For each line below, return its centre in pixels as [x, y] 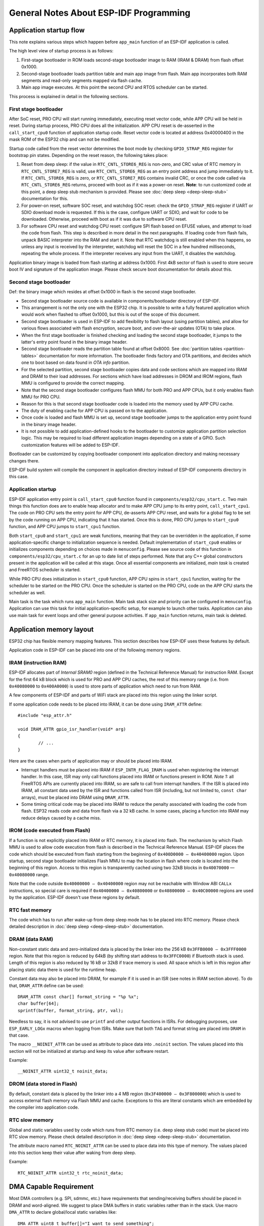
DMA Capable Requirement [51, 1187]
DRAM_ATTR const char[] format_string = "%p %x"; [78, 996]
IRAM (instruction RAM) [38, 663]
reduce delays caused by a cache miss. [61, 818]
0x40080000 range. [29, 874]
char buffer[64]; [38, 1004]
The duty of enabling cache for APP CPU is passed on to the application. [95, 410]
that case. [19, 1035]
